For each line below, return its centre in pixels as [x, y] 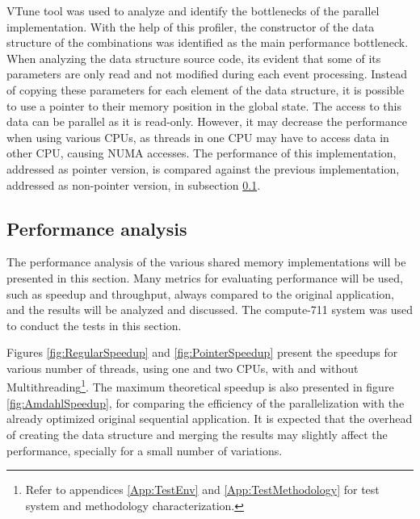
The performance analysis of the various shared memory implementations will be [206, 262]
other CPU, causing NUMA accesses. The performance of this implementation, [202, 153]
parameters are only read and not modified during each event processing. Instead [207, 74]
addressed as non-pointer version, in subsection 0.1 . [134, 184]
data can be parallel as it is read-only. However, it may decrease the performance [207, 121]
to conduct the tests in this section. [94, 325]
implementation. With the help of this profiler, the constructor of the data [191, 26]
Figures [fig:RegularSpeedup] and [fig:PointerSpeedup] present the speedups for [202, 352]
